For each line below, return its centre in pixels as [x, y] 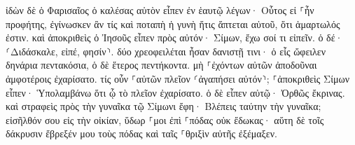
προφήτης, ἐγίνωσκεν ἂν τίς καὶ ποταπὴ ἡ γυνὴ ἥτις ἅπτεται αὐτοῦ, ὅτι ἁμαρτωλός [173, 23]
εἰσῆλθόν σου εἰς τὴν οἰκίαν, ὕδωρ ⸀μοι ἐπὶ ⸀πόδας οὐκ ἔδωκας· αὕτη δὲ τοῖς [165, 119]
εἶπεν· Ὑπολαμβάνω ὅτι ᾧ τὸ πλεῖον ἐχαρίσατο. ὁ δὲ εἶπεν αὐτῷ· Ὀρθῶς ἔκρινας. [175, 92]
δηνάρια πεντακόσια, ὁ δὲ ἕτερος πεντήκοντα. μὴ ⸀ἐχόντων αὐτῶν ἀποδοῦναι [161, 65]
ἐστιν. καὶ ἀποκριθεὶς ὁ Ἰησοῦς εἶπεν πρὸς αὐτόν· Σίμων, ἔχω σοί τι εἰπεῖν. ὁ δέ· [174, 37]
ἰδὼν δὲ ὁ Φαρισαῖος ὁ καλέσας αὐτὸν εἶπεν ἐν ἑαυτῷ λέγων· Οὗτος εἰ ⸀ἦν [160, 10]
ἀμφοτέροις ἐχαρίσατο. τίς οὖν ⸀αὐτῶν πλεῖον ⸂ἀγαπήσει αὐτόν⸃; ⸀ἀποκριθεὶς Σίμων [178, 78]
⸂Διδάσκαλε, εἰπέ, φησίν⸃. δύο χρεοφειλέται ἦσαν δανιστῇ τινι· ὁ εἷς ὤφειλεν [166, 51]
